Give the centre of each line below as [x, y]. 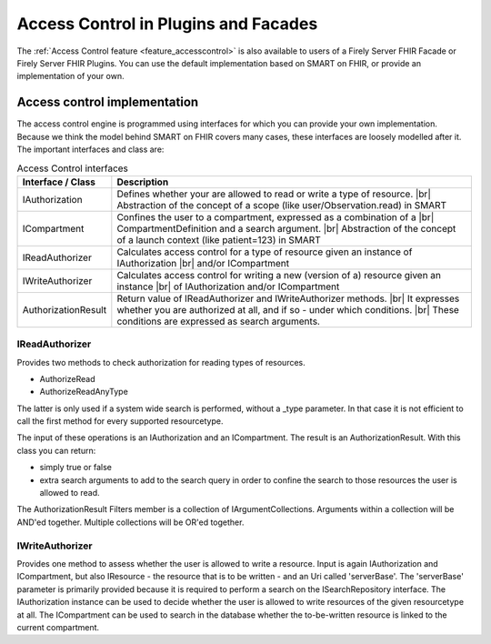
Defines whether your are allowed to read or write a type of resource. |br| [274, 194]
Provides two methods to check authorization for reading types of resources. [161, 362]
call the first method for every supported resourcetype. [120, 421]
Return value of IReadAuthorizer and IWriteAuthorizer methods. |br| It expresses [288, 298]
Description [143, 182]
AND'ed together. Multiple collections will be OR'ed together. [130, 522]
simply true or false [76, 468]
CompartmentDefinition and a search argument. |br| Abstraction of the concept [286, 228]
